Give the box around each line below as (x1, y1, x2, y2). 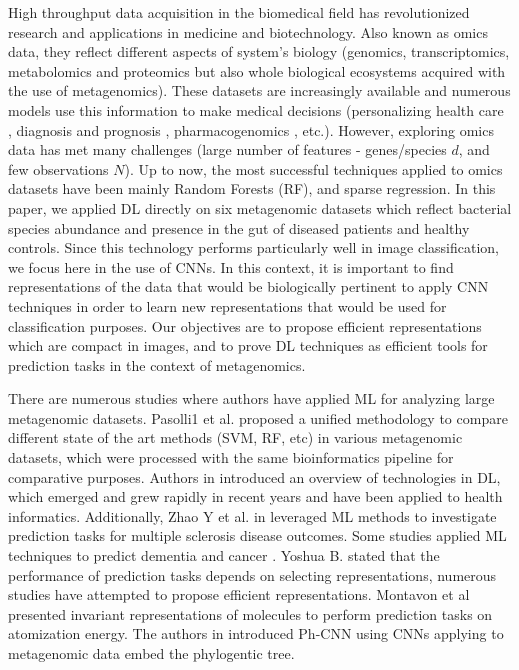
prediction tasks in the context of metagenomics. (8, 354, 306, 375)
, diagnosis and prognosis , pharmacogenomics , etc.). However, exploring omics (8, 119, 494, 140)
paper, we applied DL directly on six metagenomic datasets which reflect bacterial (8, 197, 512, 218)
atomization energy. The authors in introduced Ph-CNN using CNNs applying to (8, 623, 504, 644)
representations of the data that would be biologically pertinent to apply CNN (8, 276, 489, 297)
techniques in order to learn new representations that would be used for (8, 295, 447, 316)
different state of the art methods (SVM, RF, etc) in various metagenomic (8, 427, 463, 448)
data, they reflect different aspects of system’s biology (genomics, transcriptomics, (8, 41, 510, 62)
